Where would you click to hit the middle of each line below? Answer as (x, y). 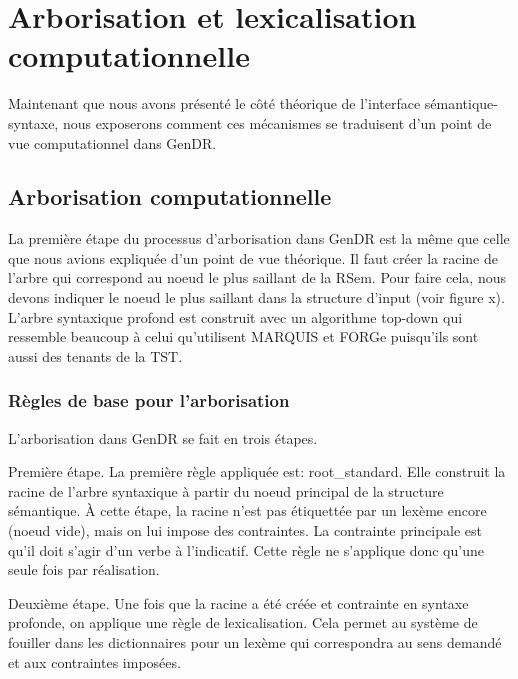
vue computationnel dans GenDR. (112, 142)
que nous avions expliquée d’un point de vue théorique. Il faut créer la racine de (253, 257)
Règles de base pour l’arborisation (149, 400)
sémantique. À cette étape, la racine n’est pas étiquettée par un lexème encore (247, 510)
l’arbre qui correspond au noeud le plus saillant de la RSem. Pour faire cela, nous (257, 277)
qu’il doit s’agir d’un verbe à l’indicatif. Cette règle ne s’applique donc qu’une (246, 549)
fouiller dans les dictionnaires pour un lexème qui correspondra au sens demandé (255, 642)
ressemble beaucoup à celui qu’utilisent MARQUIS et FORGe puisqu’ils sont (243, 336)
